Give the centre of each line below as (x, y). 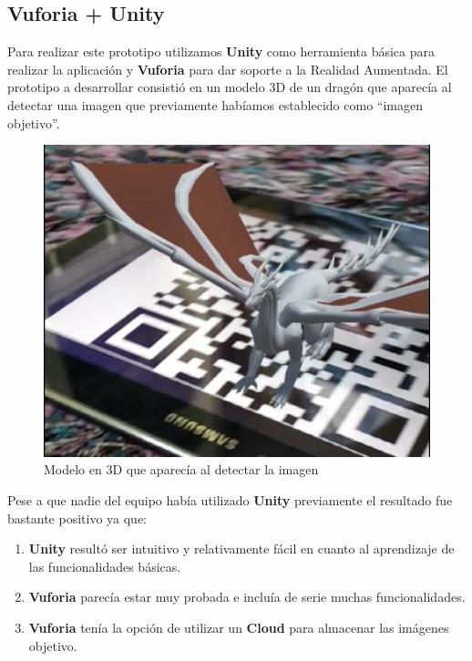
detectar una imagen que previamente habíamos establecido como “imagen (215, 104)
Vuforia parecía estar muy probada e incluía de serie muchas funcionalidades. (247, 597)
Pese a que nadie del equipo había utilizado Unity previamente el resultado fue (230, 499)
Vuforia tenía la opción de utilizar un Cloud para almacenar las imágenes (239, 627)
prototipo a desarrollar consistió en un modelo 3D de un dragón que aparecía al (230, 87)
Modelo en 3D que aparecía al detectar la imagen (181, 469)
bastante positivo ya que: (77, 518)
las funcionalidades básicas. (105, 566)
